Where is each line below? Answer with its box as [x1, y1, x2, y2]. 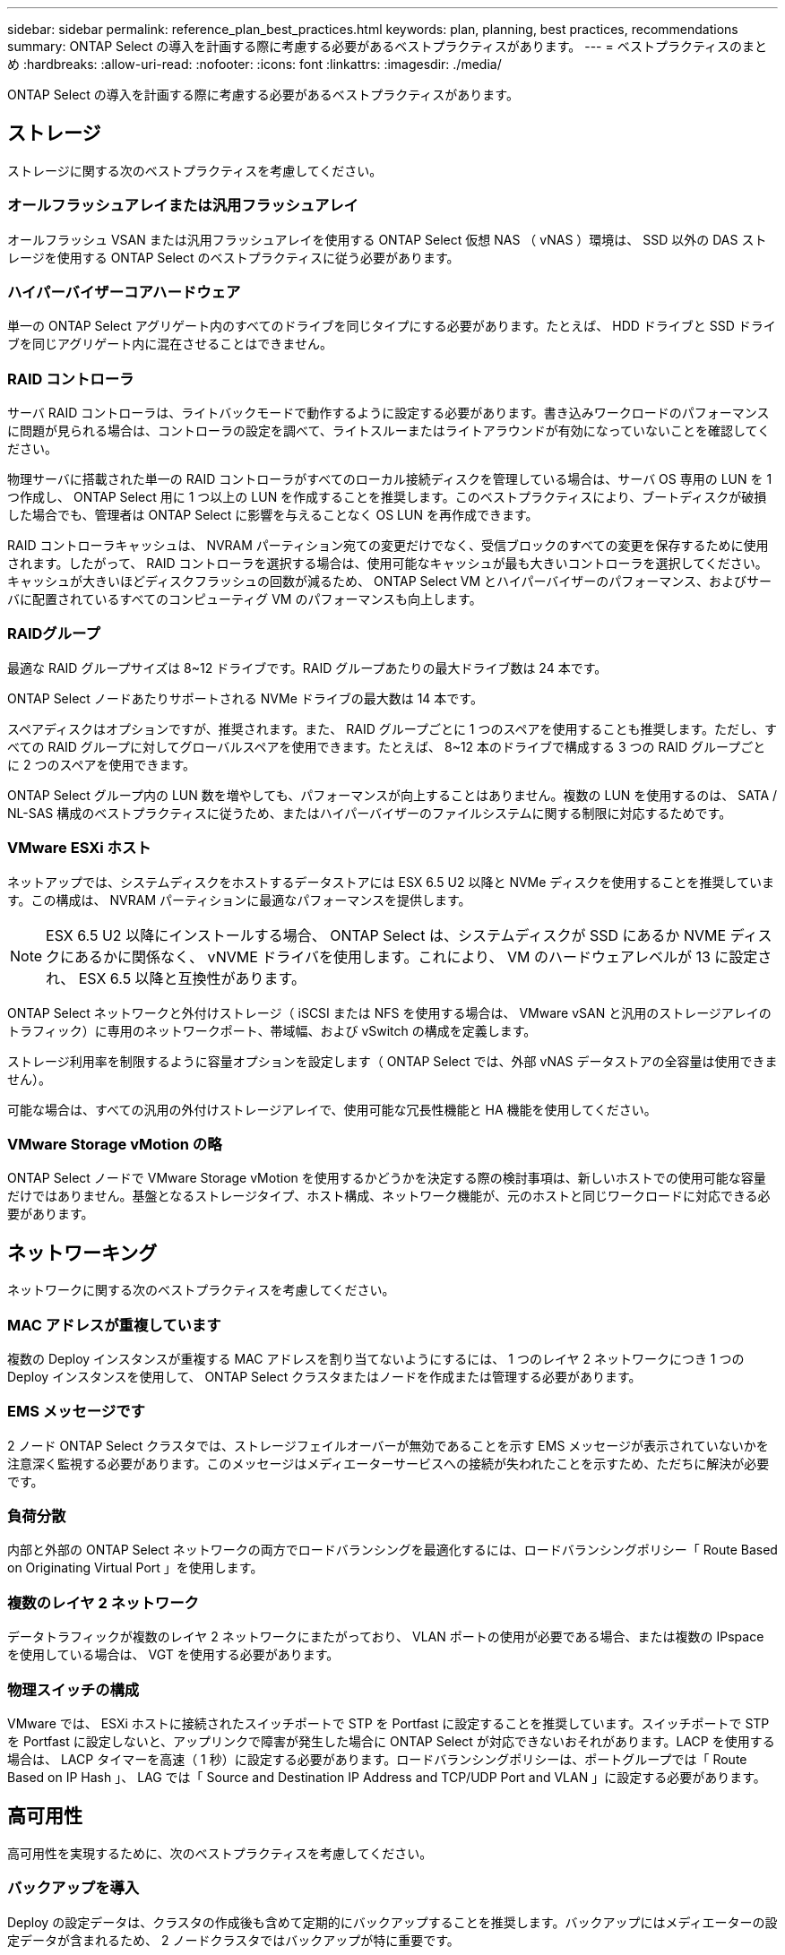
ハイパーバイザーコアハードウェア [7, 282, 241, 301]
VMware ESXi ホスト [7, 839, 151, 857]
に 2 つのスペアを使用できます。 [7, 756, 196, 772]
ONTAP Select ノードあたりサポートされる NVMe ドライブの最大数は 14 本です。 [7, 690, 483, 706]
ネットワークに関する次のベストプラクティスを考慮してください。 [7, 1282, 395, 1298]
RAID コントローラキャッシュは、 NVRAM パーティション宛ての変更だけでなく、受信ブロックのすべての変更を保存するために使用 [7, 538, 769, 554]
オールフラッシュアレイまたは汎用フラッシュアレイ [7, 196, 358, 215]
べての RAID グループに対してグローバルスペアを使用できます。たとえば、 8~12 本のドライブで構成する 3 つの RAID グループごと [7, 738, 766, 754]
